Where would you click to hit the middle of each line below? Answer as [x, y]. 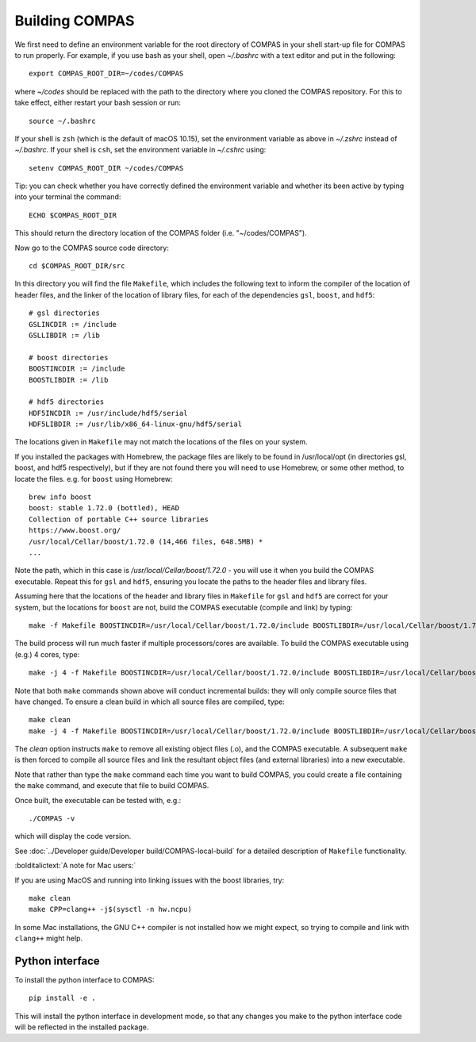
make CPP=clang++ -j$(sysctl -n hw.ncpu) [110, 909]
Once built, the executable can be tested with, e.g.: [98, 800]
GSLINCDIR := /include [73, 324]
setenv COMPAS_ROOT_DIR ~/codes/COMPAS [106, 168]
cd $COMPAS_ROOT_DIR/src [77, 266]
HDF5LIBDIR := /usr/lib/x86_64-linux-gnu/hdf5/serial [135, 424]
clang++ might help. [49, 938]
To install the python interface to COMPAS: [84, 980]
